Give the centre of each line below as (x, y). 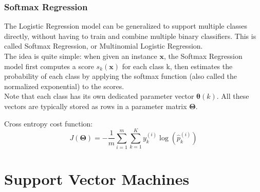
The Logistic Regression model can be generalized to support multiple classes (126, 26)
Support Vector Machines (97, 179)
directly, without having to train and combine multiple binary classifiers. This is (130, 36)
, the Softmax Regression (203, 56)
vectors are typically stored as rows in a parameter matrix (96, 106)
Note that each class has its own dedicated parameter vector (99, 96)
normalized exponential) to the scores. (64, 86)
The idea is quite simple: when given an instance (81, 56)
